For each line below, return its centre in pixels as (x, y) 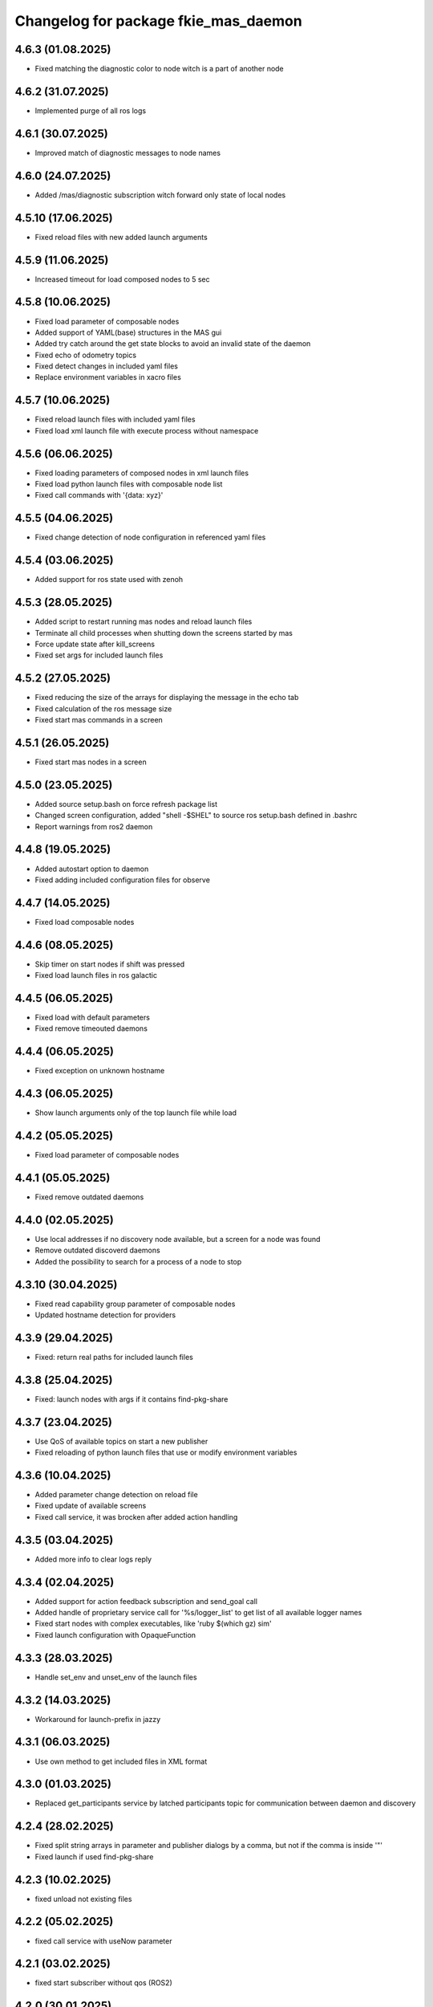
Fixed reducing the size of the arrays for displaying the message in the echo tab (167, 698)
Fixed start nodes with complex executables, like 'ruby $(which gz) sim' (153, 1624)
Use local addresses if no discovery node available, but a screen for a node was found (178, 1239)
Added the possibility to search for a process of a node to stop (138, 1261)
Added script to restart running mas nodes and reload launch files (144, 621)
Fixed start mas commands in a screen (99, 720)
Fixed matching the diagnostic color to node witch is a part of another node (159, 69)
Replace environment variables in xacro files (108, 377)
